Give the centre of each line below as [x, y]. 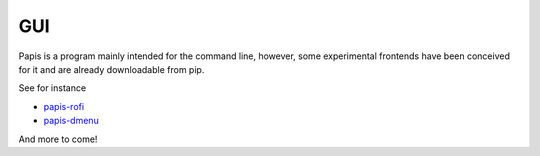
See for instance [52, 88]
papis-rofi [64, 106]
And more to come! [58, 139]
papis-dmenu [71, 121]
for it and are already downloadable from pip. [111, 69]
